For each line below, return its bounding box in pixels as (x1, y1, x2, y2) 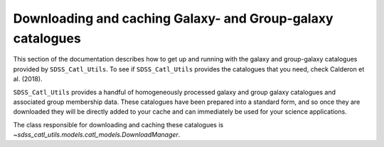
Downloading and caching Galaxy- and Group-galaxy (13, 11, 334, 26)
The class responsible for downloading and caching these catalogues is (13, 120, 224, 129)
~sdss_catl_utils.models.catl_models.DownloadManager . (13, 131, 181, 139)
